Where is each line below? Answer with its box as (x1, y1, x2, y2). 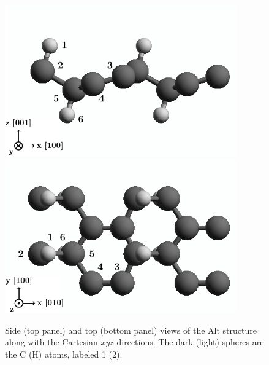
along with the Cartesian (5, 336, 98, 348)
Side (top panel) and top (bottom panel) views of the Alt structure (5, 323, 257, 336)
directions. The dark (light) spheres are (116, 336, 264, 348)
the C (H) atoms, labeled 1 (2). (5, 347, 123, 360)
